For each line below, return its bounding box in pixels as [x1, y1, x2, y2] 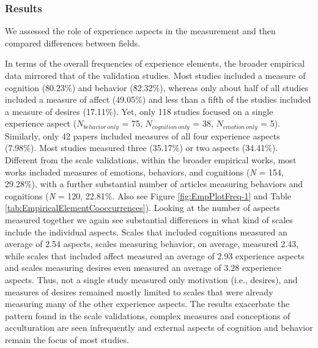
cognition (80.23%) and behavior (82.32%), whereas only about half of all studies [5, 81, 309, 94]
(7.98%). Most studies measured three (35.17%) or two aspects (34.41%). [5, 141, 278, 154]
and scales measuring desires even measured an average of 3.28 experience [5, 261, 281, 274]
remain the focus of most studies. [5, 333, 129, 346]
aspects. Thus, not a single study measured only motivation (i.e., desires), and [5, 273, 298, 286]
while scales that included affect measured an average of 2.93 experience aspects [5, 249, 305, 262]
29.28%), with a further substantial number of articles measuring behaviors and [5, 177, 303, 190]
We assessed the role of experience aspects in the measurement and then [5, 24, 276, 37]
